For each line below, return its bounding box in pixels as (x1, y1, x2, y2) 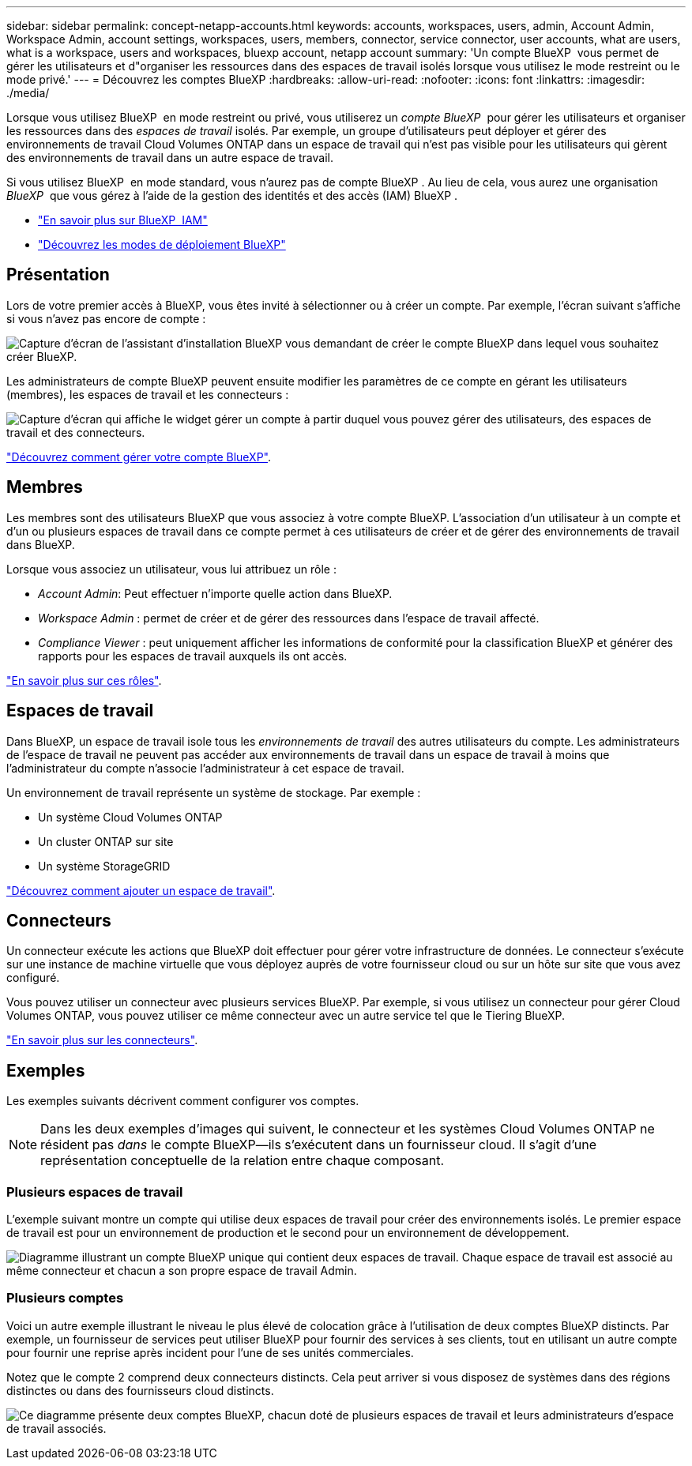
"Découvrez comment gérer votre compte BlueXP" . (6, 449, 272, 464)
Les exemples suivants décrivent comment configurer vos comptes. (6, 1094, 359, 1108)
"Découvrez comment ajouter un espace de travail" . (6, 883, 276, 897)
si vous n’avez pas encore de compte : (6, 311, 206, 325)
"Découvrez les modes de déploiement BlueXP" (38, 238, 286, 251)
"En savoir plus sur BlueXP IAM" (38, 213, 208, 227)
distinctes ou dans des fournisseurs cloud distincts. (6, 1383, 274, 1397)
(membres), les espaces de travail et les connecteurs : (6, 387, 289, 401)
